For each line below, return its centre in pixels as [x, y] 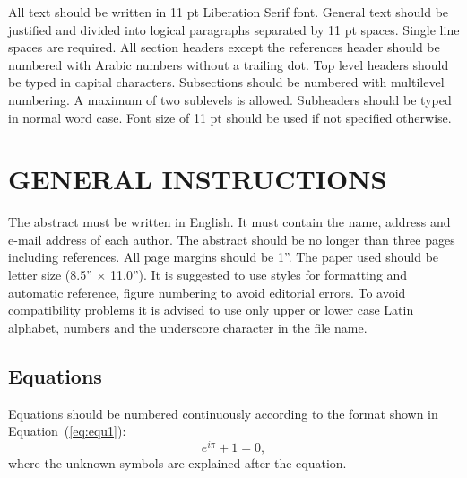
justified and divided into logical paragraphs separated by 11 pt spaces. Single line [234, 29]
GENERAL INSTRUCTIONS [198, 179]
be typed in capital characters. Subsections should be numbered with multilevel [226, 82]
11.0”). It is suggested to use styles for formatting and [259, 275]
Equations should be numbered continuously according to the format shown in [223, 413]
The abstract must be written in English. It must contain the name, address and [229, 222]
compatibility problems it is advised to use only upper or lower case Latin [211, 310]
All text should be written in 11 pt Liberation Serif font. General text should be [229, 12]
